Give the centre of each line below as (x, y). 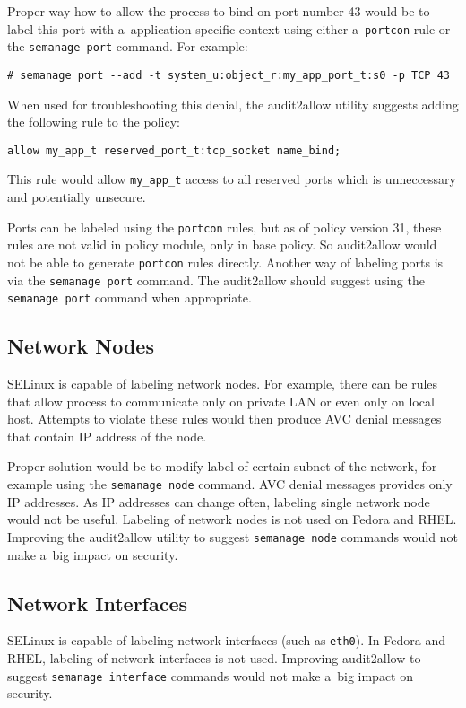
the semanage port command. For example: (128, 46)
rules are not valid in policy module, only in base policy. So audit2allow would (222, 245)
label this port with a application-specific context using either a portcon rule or (229, 28)
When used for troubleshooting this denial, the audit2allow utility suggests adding (233, 104)
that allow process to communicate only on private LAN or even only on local (221, 401)
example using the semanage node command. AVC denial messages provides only (230, 484)
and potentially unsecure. (77, 197)
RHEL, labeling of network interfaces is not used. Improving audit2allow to (214, 658)
